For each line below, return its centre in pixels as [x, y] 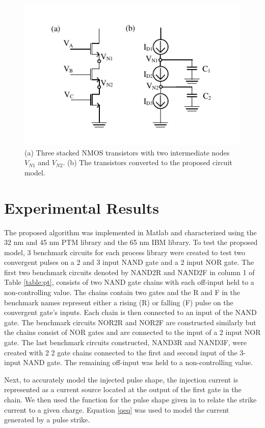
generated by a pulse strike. [47, 420]
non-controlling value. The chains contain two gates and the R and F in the [122, 292]
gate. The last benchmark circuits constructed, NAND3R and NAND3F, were [125, 342]
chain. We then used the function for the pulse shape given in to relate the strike [130, 400]
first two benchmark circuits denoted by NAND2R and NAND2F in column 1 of [129, 272]
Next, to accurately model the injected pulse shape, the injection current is [121, 379]
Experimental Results [82, 207]
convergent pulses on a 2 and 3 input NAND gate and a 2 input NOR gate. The [129, 262]
